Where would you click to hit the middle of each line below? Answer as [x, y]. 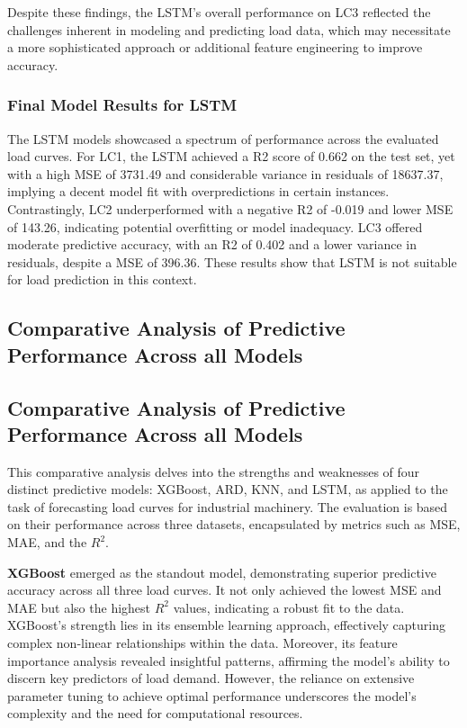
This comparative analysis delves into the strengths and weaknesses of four [214, 471]
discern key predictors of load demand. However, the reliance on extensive [211, 678]
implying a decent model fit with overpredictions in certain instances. [198, 191]
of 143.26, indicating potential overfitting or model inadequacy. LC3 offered [215, 226]
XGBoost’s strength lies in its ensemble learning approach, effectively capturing [227, 625]
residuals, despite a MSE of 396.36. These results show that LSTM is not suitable [232, 261]
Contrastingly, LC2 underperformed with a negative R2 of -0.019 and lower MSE [230, 208]
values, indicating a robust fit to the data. [289, 607]
